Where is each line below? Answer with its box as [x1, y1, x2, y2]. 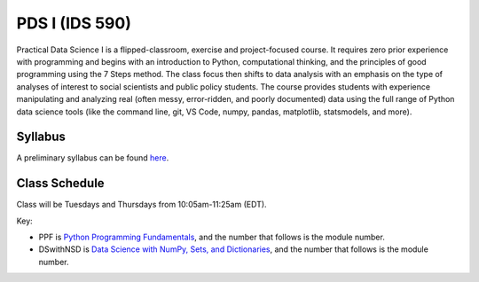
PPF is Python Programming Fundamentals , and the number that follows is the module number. [38, 231, 385, 243]
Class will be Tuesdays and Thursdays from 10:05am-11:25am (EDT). [16, 200, 267, 210]
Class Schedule [16, 176, 106, 191]
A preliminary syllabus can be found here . [16, 153, 169, 163]
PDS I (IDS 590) [16, 13, 132, 33]
